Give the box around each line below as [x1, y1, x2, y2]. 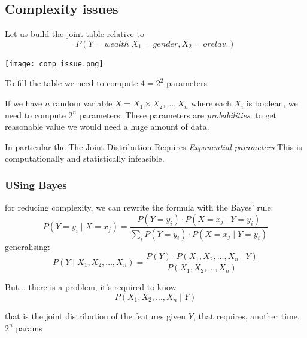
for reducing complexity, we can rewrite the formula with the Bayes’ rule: [5, 201, 273, 214]
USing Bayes [5, 177, 67, 192]
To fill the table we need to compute [5, 77, 138, 89]
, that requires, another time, [193, 309, 300, 322]
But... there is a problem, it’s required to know [5, 281, 177, 293]
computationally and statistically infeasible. [5, 152, 165, 165]
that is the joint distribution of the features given [5, 309, 186, 322]
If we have [5, 97, 42, 109]
